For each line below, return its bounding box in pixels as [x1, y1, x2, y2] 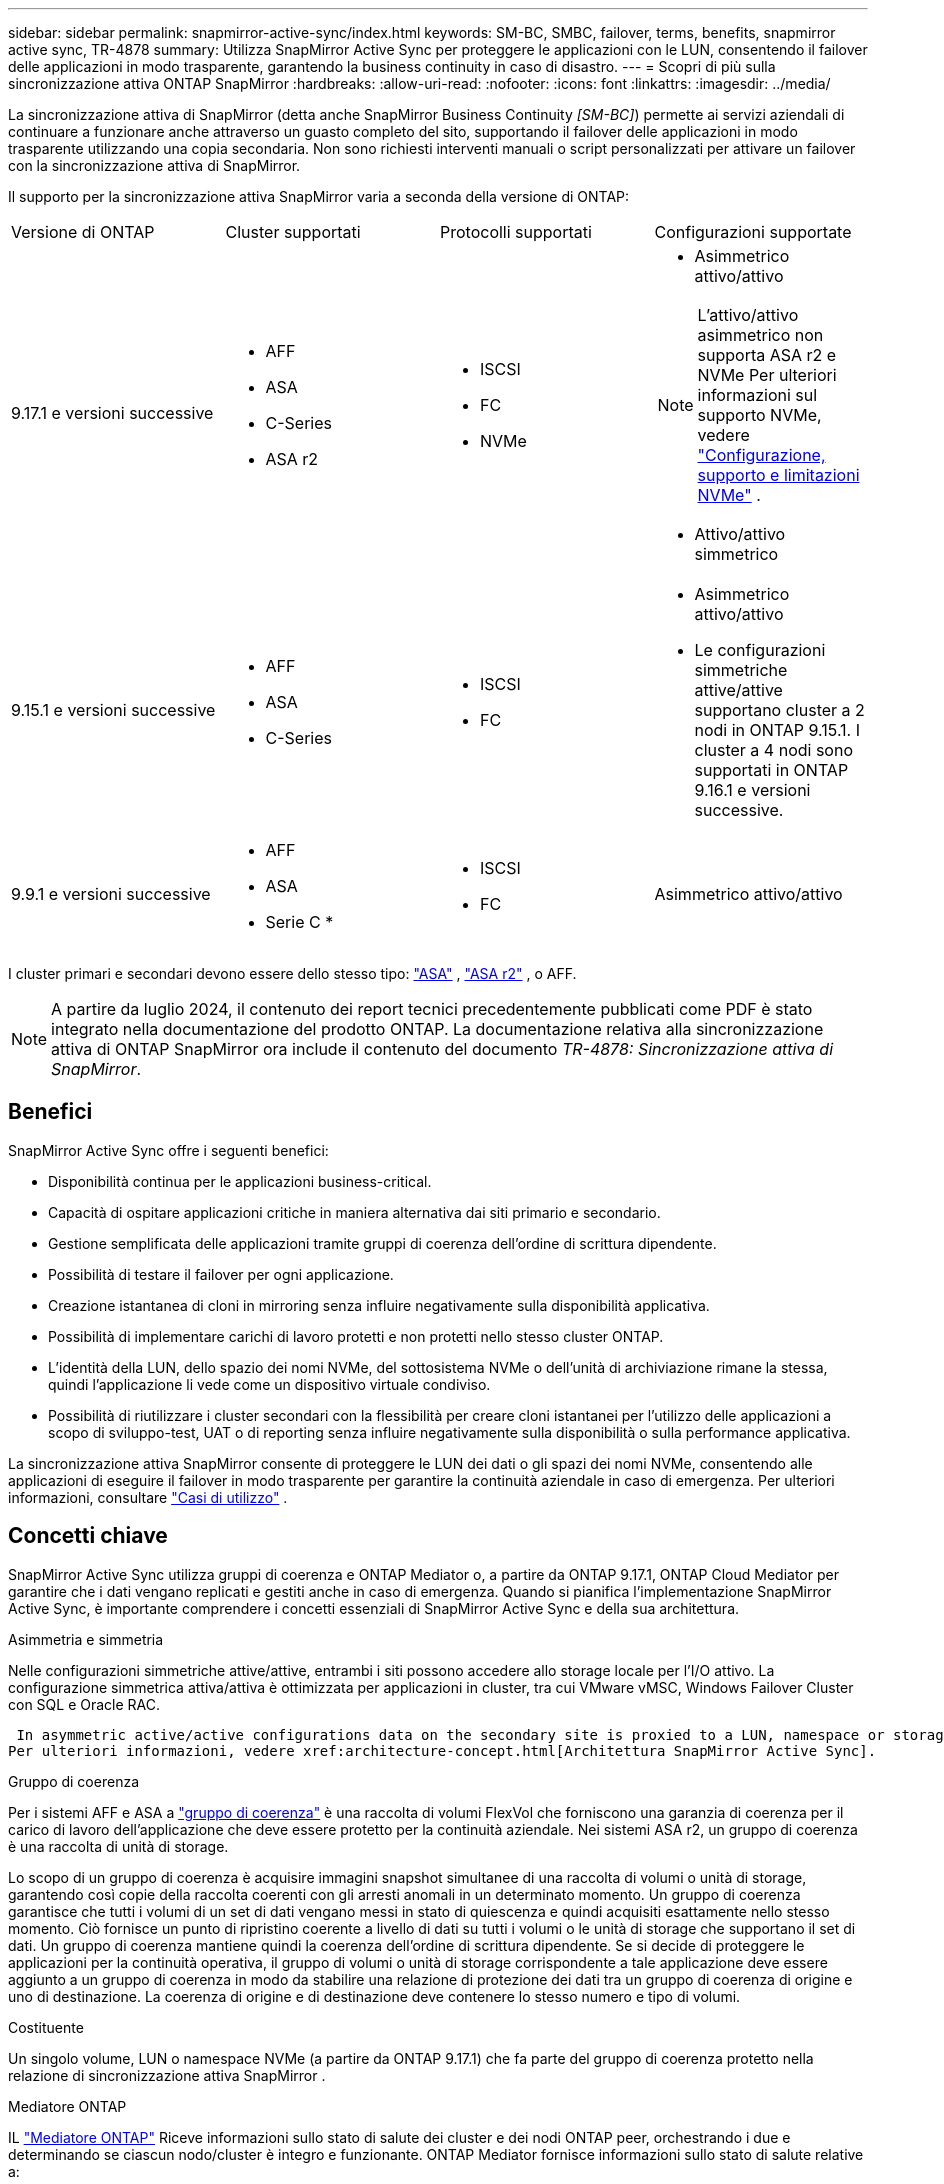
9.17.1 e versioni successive [11, 403, 214, 423]
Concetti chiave [8, 1523, 168, 1549]
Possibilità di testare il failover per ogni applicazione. [48, 1265, 394, 1283]
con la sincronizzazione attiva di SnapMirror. [8, 157, 301, 174]
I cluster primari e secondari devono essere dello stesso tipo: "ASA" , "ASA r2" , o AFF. [8, 965, 577, 982]
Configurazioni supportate [654, 222, 852, 242]
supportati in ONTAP [694, 760, 849, 780]
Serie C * [265, 912, 334, 932]
